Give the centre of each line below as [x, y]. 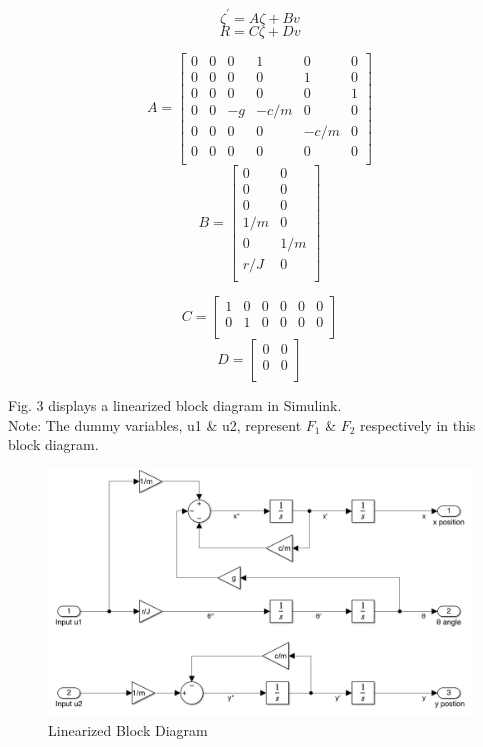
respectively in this [418, 424]
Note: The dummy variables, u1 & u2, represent [155, 424]
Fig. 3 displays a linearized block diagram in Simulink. [175, 404]
